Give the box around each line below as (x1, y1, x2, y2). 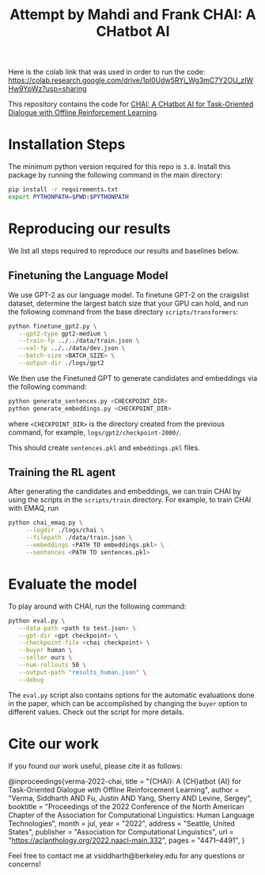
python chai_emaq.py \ (8, 519, 83, 527)
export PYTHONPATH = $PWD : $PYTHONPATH (8, 193, 129, 201)
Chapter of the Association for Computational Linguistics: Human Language (8, 810, 255, 819)
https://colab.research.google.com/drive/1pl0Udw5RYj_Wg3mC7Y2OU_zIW (8, 75, 254, 85)
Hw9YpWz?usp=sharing (8, 84, 87, 94)
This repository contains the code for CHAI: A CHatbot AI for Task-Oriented (8, 99, 254, 109)
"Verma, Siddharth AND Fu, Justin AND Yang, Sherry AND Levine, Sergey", (8, 793, 252, 803)
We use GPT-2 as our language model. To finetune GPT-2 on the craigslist (8, 290, 249, 299)
